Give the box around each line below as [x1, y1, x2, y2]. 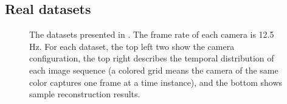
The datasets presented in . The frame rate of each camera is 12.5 [29, 28, 274, 41]
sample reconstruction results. [29, 88, 140, 100]
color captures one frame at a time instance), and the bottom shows [29, 75, 283, 88]
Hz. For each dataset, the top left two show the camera [29, 40, 235, 52]
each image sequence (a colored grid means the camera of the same [29, 63, 278, 76]
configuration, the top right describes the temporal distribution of [29, 52, 274, 64]
